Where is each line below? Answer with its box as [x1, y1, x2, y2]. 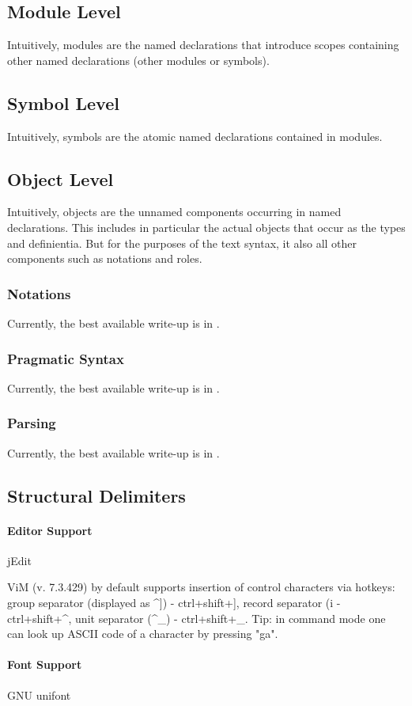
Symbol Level [7, 90, 119, 115]
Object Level [7, 166, 114, 191]
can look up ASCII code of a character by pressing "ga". [7, 625, 278, 642]
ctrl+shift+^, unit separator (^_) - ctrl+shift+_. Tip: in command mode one [7, 609, 386, 626]
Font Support [7, 656, 82, 673]
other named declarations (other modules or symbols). [7, 51, 270, 68]
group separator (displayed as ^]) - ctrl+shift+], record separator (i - [7, 594, 341, 610]
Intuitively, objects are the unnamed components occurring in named [7, 203, 342, 220]
